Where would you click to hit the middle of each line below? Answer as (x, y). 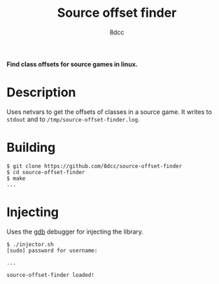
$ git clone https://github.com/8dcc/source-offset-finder (94, 166)
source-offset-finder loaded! (51, 275)
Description (41, 93)
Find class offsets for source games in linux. (72, 64)
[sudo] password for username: (52, 250)
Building (31, 148)
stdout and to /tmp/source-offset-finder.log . (73, 119)
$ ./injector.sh (30, 244)
